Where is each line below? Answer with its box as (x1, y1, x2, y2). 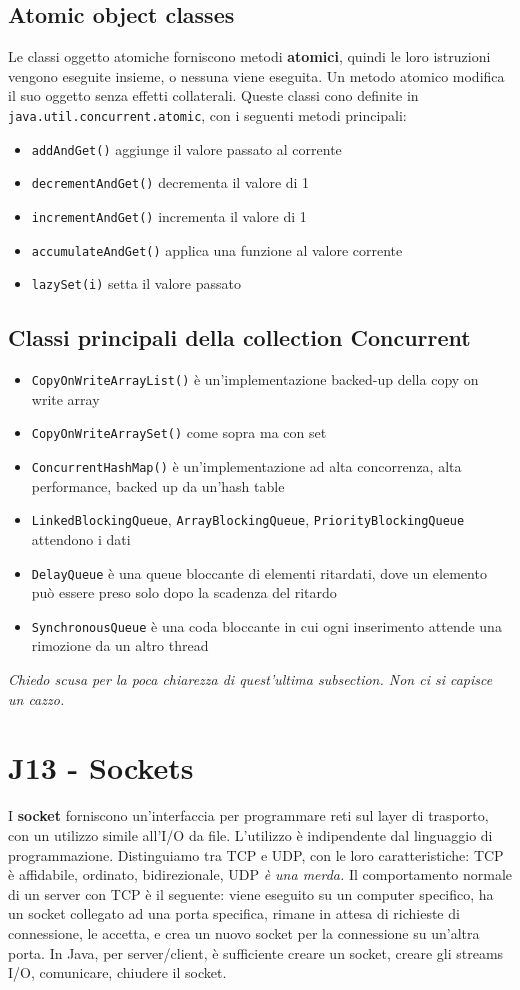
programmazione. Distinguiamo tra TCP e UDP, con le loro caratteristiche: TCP (8, 844, 504, 865)
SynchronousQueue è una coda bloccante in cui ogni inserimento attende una (31, 615, 502, 636)
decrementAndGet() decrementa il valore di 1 (31, 172, 310, 193)
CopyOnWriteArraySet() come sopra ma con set (31, 422, 327, 443)
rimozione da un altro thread (31, 635, 209, 656)
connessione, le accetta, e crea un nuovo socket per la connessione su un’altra (8, 922, 480, 943)
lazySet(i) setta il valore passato (31, 273, 241, 294)
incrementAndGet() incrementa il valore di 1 (31, 205, 307, 226)
